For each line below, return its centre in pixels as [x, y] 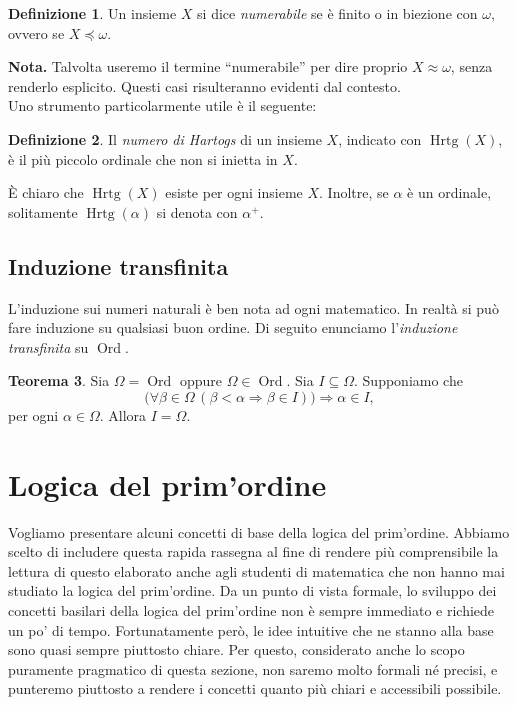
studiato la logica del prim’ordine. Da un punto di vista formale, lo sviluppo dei [252, 590]
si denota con [197, 211]
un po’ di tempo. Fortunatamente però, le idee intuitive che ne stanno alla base [251, 629]
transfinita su [48, 346]
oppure [200, 380]
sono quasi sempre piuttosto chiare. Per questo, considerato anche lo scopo [236, 649]
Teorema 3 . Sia [59, 380]
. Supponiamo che [408, 380]
